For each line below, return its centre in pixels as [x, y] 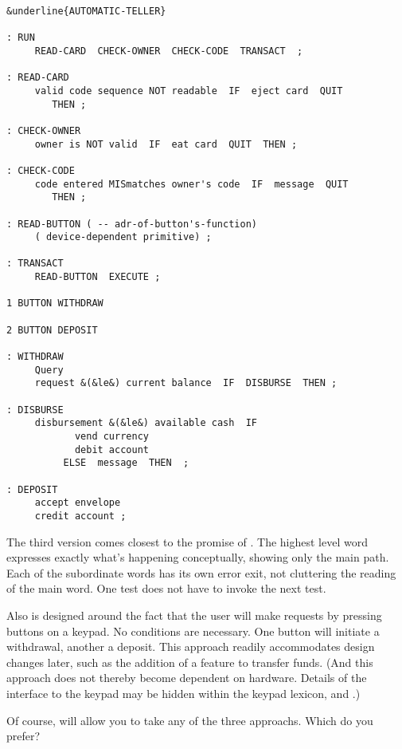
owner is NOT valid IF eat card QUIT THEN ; [166, 144]
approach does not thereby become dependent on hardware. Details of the [187, 678]
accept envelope [78, 503]
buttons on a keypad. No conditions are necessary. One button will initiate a [193, 631]
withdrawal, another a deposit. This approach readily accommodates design [191, 647]
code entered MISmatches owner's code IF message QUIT [191, 184]
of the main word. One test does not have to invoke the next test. [166, 588]
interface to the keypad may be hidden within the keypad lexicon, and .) [183, 693]
